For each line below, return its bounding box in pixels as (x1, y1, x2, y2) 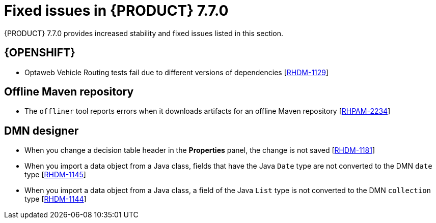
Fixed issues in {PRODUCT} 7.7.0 (4, 2, 229, 19)
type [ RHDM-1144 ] (24, 195, 87, 204)
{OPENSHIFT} (4, 46, 75, 59)
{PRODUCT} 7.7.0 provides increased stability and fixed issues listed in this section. (4, 28, 284, 38)
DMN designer (4, 124, 79, 137)
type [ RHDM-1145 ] (24, 170, 86, 179)
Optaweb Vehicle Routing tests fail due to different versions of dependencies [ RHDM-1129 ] (24, 68, 329, 77)
